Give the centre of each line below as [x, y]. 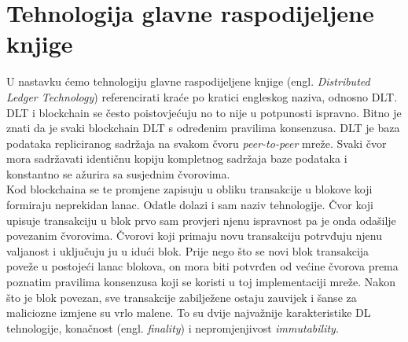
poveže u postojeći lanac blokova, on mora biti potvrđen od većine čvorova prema [202, 266]
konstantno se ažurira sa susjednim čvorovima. [118, 173]
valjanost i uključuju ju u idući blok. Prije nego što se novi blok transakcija [188, 250]
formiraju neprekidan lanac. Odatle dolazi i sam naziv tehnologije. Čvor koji [190, 205]
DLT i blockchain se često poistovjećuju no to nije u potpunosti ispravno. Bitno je [204, 112]
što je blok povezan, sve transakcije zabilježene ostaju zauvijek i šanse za [182, 297]
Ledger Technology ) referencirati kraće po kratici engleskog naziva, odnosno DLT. [202, 96]
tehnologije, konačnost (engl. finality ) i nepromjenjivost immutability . [173, 327]
